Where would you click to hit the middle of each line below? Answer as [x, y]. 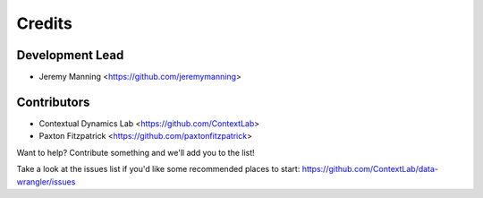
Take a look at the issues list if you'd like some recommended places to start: [158, 169]
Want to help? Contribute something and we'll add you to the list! [136, 152]
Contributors [53, 102]
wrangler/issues [46, 181]
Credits [45, 23]
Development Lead [70, 55]
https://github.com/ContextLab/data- [370, 169]
